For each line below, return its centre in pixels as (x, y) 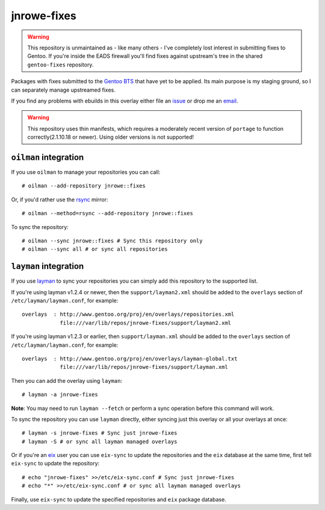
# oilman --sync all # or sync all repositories (95, 249)
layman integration (48, 266)
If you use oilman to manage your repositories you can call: (86, 172)
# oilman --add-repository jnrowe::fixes (84, 186)
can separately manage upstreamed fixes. (63, 90)
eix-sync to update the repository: (55, 464)
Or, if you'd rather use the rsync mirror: (60, 200)
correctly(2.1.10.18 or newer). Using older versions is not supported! (111, 137)
